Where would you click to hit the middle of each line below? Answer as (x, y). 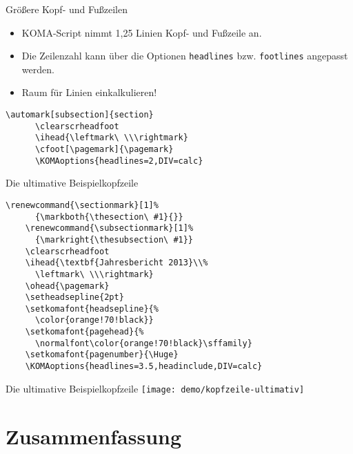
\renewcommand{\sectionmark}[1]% (82, 205)
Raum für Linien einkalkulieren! (89, 92)
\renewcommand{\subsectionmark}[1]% (109, 228)
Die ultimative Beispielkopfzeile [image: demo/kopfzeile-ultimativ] (155, 388)
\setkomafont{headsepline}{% (92, 309)
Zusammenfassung (94, 436)
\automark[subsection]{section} (80, 115)
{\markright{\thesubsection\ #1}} (114, 239)
